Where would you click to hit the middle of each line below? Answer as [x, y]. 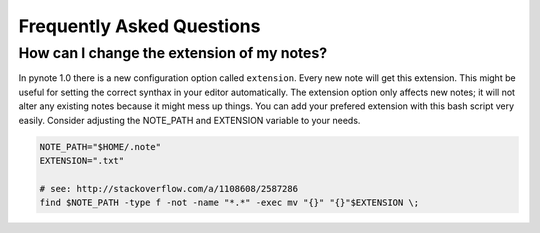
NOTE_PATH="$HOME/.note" [100, 146]
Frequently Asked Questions [139, 26]
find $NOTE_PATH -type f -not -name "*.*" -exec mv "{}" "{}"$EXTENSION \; [229, 203]
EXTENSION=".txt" [82, 160]
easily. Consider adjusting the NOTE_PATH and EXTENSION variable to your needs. [189, 120]
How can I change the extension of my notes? [173, 53]
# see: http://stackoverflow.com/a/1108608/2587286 [169, 188]
